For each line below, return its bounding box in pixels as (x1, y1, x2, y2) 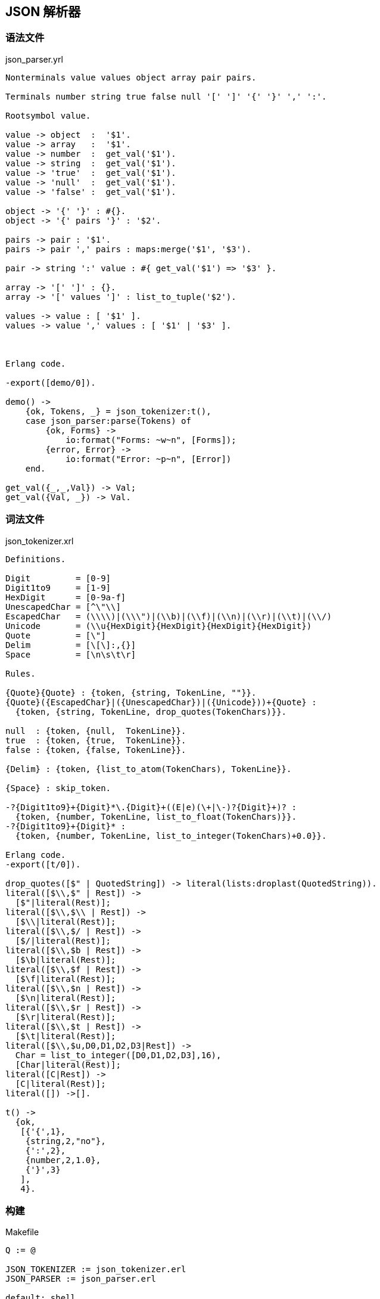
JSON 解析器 (5, 4, 81, 19)
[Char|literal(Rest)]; (15, 1059, 121, 1069)
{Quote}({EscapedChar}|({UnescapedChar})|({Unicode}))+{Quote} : (5, 697, 317, 707)
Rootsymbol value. (5, 110, 91, 120)
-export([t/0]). (5, 859, 81, 869)
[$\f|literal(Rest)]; (15, 974, 116, 984)
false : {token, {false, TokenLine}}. (5, 745, 186, 755)
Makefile (5, 1227, 39, 1238)
